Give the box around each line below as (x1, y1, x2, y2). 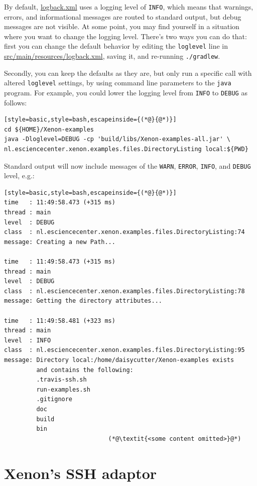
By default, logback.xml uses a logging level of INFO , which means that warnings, (4, 2, 253, 12)
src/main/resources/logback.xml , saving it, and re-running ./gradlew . (4, 51, 220, 61)
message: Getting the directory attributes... (4, 297, 162, 305)
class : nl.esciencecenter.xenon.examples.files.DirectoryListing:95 (4, 346, 245, 354)
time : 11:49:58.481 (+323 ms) (4, 317, 115, 324)
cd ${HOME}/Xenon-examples (4, 126, 94, 133)
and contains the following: (36, 366, 134, 374)
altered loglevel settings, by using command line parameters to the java (4, 77, 231, 88)
